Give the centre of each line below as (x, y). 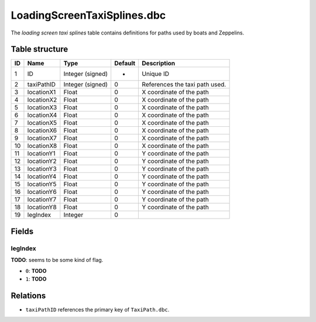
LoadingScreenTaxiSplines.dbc (88, 15)
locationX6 (42, 130)
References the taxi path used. (184, 85)
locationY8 (42, 207)
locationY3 (42, 169)
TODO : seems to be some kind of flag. (57, 260)
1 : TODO (36, 279)
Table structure (39, 49)
